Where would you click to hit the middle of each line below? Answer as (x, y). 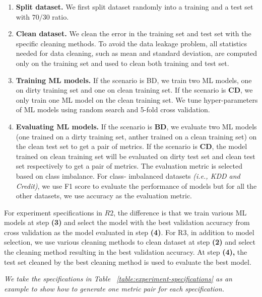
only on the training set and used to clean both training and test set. (122, 63)
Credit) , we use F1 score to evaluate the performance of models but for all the (136, 185)
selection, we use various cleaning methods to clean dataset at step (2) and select (130, 242)
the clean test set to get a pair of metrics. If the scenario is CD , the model (132, 146)
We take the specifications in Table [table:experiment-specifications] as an (118, 279)
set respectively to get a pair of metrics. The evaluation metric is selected (129, 166)
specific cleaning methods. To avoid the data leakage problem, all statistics (131, 43)
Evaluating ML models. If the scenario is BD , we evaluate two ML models (136, 126)
